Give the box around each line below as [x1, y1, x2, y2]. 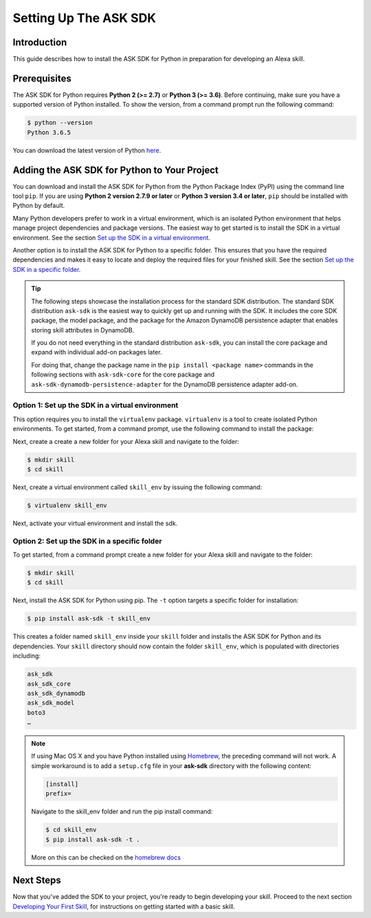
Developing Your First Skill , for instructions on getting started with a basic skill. [12, 902, 235, 910]
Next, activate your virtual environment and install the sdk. [12, 519, 178, 527]
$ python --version [27, 119, 93, 127]
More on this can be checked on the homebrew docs [31, 853, 181, 862]
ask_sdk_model [27, 699, 75, 707]
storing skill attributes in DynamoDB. [31, 325, 135, 334]
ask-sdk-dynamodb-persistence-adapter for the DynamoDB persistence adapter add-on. [31, 380, 298, 388]
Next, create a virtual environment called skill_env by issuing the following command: [12, 482, 262, 491]
